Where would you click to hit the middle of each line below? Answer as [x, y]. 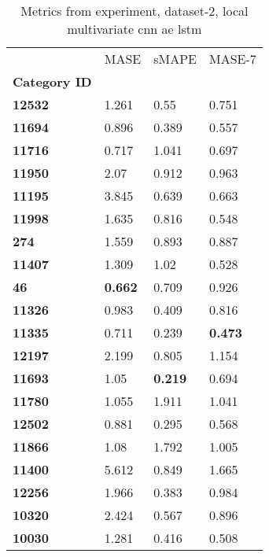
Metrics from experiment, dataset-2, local [134, 11]
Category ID [52, 81]
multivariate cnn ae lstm [134, 29]
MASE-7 [233, 59]
